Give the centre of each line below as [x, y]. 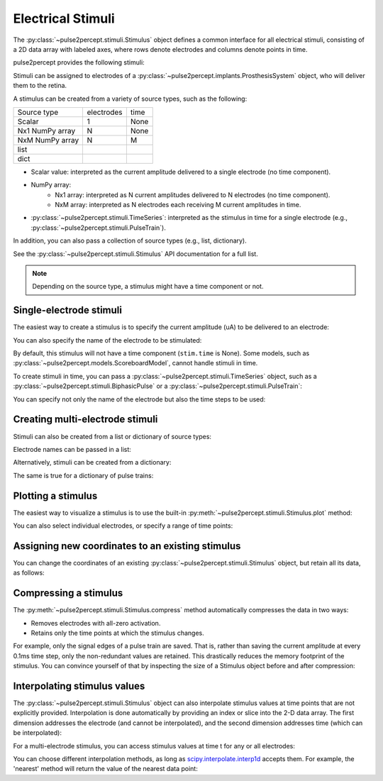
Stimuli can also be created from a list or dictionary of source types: [112, 436]
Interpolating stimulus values [79, 686]
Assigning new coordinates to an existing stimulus [127, 546]
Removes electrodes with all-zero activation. [96, 623]
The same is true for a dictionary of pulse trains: [83, 475]
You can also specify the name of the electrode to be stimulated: [107, 340]
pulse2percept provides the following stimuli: [79, 62]
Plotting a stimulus [55, 495]
